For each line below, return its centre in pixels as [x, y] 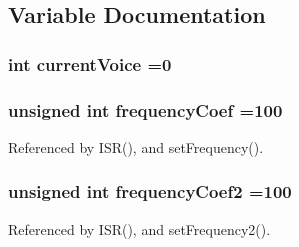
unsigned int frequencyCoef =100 [145, 109]
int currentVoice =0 [90, 63]
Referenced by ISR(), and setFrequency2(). [139, 228]
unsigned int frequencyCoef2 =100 [150, 191]
